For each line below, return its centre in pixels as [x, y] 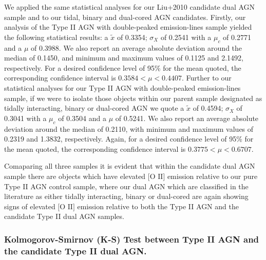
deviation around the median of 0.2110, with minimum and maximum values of [129, 128]
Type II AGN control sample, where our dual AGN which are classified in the [126, 186]
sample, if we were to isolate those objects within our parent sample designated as [133, 98]
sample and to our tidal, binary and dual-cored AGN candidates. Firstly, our [125, 17]
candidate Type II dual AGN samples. [64, 216]
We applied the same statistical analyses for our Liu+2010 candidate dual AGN [130, 7]
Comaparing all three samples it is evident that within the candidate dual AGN [130, 166]
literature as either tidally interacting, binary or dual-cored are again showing [126, 196]
